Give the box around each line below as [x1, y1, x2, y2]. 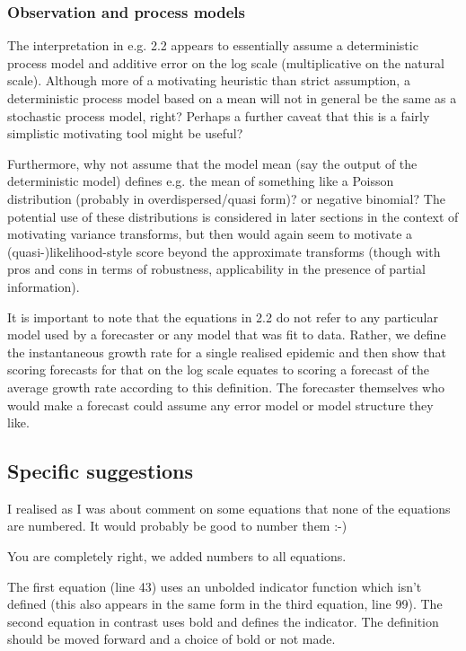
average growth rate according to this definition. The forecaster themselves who [7, 377, 445, 396]
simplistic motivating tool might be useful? [7, 124, 243, 143]
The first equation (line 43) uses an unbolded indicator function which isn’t [7, 576, 422, 595]
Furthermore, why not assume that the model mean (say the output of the [7, 154, 418, 172]
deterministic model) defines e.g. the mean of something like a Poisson [7, 172, 394, 190]
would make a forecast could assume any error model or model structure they [7, 395, 434, 414]
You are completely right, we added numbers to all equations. [7, 547, 347, 566]
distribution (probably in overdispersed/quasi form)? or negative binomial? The [7, 189, 445, 207]
